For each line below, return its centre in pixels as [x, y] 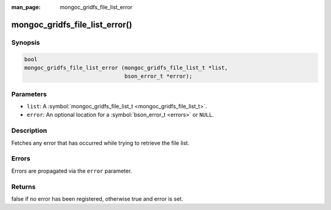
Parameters [29, 94]
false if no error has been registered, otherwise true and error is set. [97, 198]
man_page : [26, 7]
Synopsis [25, 42]
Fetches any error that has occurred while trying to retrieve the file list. [101, 143]
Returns [24, 187]
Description [29, 130]
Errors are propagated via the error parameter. [72, 171]
